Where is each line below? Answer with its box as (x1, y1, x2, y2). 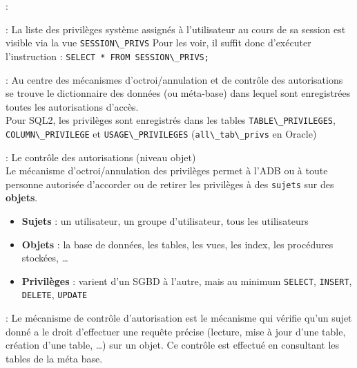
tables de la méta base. (6, 351, 103, 365)
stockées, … (21, 250, 68, 265)
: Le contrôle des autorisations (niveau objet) (6, 149, 196, 164)
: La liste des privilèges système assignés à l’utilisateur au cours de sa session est (6, 21, 346, 36)
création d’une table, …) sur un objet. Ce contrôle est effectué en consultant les (6, 338, 340, 352)
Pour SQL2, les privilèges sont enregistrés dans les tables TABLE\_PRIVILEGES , (6, 113, 336, 127)
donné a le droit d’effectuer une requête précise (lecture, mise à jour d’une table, (6, 324, 346, 338)
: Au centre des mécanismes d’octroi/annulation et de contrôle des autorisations (6, 72, 343, 86)
